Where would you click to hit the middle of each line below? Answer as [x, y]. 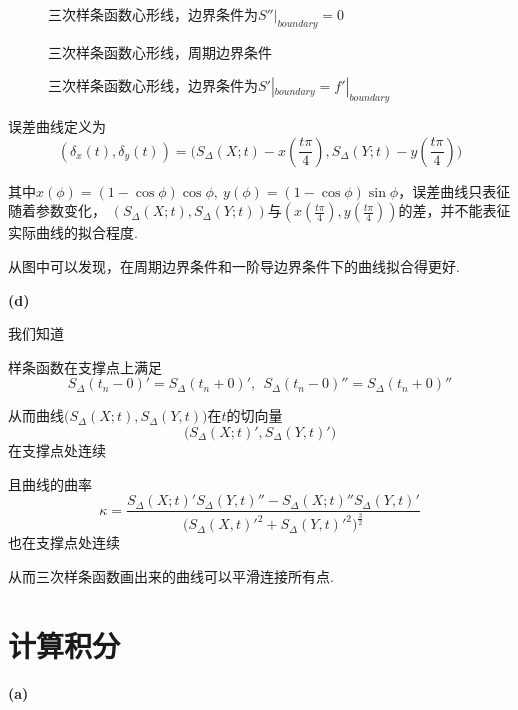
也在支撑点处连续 [64, 542]
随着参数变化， [57, 210]
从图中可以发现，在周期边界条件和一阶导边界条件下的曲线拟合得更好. [234, 265]
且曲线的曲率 [50, 483]
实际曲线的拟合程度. [73, 232]
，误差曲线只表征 [454, 190]
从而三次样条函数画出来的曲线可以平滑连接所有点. [171, 575]
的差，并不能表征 [454, 210]
